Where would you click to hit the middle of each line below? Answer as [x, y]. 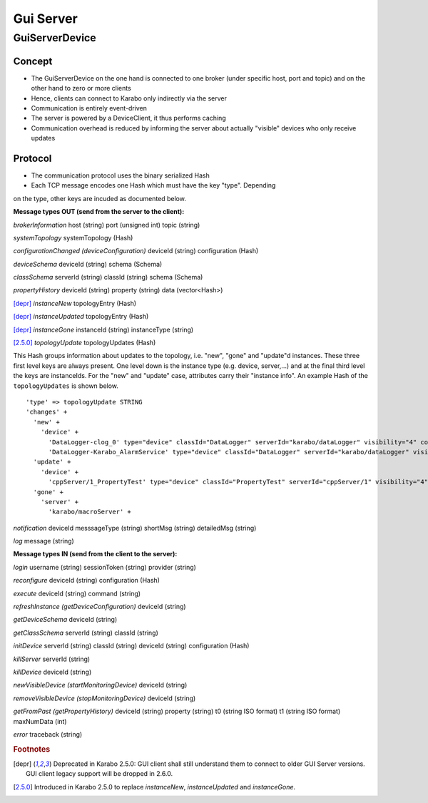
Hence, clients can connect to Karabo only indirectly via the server [129, 98]
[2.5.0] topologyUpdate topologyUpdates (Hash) [85, 343]
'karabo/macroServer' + [90, 512]
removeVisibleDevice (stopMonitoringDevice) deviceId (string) [105, 698]
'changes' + [47, 412]
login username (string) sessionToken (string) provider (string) [105, 567]
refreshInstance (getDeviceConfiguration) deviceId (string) [100, 607]
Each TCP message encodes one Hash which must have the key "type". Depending [153, 185]
